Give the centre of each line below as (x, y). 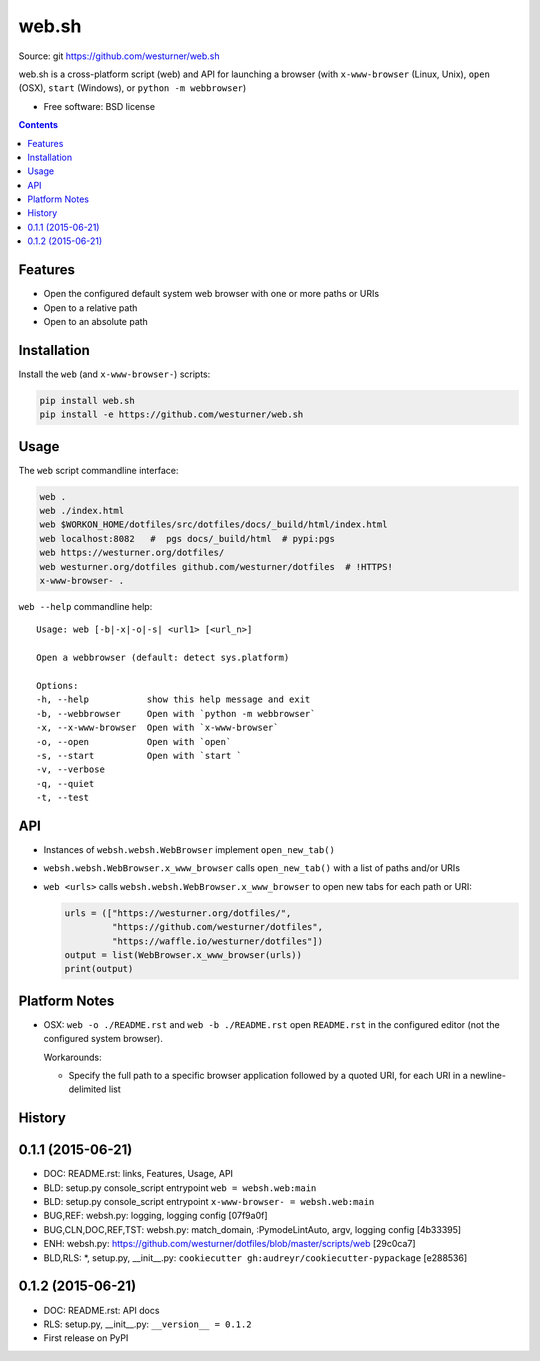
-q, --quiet (65, 783)
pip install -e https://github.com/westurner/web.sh (171, 414)
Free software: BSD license (99, 106)
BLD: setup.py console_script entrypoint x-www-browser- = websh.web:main (209, 1202)
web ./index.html (82, 511)
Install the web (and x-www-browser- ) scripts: (114, 374)
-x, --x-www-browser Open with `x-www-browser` (157, 728)
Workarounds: (72, 1057)
